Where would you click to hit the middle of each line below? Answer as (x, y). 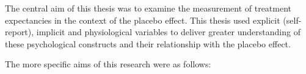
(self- (292, 20)
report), (20, 32)
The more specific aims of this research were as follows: (108, 64)
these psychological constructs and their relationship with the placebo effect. (148, 43)
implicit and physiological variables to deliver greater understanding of (168, 32)
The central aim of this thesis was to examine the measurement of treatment (148, 8)
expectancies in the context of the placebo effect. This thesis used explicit (143, 20)
